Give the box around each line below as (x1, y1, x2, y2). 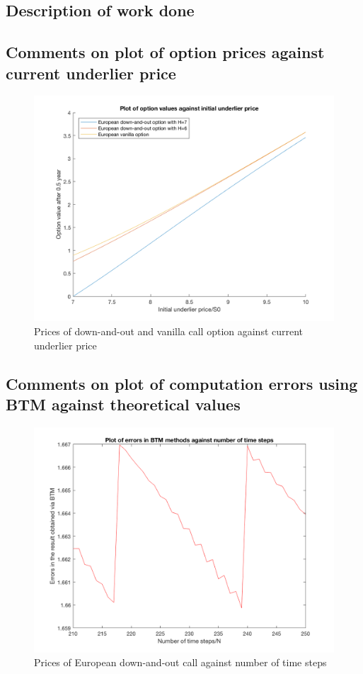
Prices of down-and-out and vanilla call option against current (34, 323, 304, 338)
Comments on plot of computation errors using (6, 372, 358, 394)
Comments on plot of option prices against (6, 41, 325, 63)
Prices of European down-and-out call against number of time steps (34, 655, 327, 670)
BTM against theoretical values (6, 393, 241, 415)
